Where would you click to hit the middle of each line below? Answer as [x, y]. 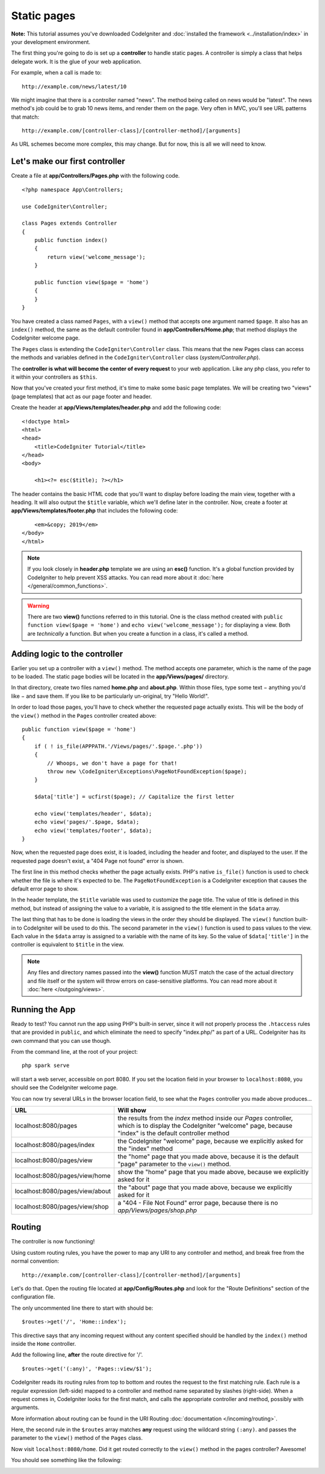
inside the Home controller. [44, 1343]
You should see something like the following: [67, 1460]
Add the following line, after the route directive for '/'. [77, 1355]
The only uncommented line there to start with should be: [82, 1308]
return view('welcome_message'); [96, 257]
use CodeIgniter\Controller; [65, 207]
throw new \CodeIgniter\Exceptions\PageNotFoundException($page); [147, 771]
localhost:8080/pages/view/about [63, 1191]
